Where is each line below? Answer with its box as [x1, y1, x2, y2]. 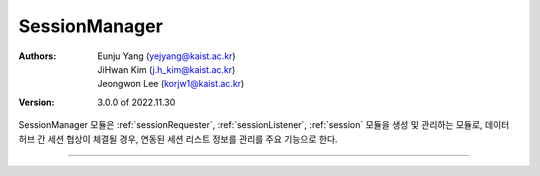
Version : [18, 96, 55, 108]
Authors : [18, 50, 57, 62]
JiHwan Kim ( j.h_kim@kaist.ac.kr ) [97, 63, 236, 75]
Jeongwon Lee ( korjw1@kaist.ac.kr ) [97, 78, 245, 90]
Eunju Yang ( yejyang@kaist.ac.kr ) [97, 50, 236, 62]
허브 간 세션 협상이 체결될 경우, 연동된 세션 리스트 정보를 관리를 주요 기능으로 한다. [18, 133, 339, 145]
